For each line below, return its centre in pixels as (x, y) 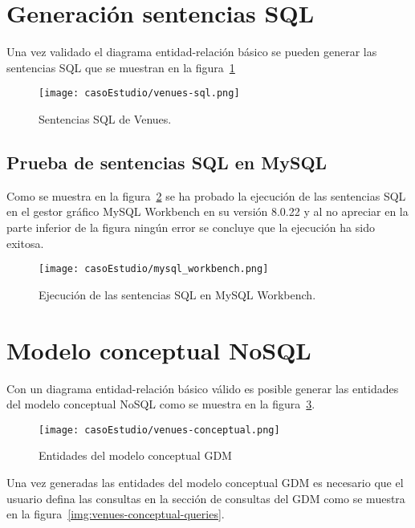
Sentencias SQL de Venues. (105, 118)
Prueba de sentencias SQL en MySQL (167, 162)
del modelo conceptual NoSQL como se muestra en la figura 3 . (161, 404)
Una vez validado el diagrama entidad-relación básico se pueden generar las (192, 52)
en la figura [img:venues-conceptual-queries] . (116, 514)
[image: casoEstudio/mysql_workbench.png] (154, 269)
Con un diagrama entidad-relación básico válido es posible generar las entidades (203, 388)
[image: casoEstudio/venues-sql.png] (139, 93)
